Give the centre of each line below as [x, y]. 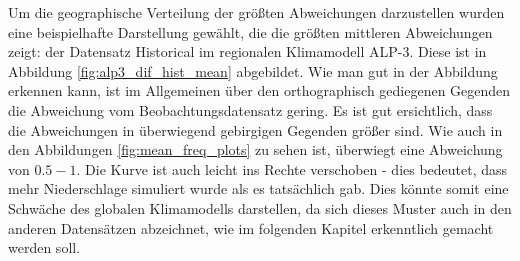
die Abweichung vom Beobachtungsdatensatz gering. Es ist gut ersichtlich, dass [250, 109]
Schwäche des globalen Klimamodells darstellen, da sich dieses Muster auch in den [260, 207]
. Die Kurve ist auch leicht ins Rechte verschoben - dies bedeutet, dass [292, 168]
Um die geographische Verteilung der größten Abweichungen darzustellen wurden [256, 12]
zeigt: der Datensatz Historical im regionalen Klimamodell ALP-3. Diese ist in [247, 51]
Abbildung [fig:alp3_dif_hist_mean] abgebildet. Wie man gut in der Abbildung [253, 70]
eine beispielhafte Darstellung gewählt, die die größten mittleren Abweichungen [250, 31]
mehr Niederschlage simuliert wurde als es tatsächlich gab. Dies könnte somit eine [258, 188]
